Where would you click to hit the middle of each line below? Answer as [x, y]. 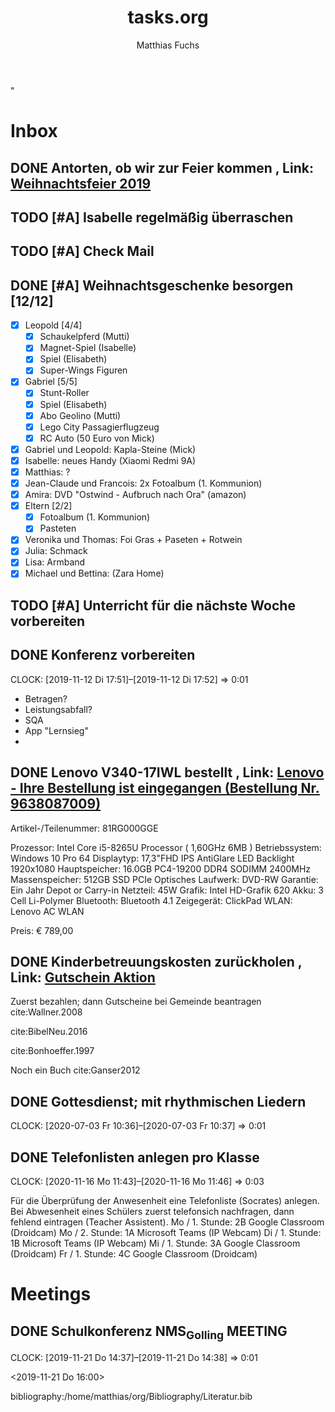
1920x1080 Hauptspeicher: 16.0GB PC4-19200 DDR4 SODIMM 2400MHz [161, 868]
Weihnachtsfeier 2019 [81, 183]
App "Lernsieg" [56, 730]
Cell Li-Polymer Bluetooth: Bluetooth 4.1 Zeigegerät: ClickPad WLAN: [151, 900]
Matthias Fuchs [168, 45]
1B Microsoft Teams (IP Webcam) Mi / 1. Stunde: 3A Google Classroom [155, 1243]
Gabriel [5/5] [51, 382]
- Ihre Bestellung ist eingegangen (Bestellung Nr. [165, 788]
